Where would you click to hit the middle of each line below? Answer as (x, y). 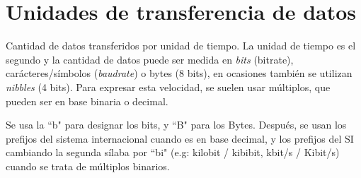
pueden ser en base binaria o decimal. (87, 101)
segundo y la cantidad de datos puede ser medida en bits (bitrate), (150, 59)
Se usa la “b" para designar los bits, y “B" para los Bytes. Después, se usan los (176, 125)
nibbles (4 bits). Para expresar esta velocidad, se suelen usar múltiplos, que (168, 87)
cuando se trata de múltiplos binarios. (88, 166)
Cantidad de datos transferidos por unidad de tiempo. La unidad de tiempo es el (181, 46)
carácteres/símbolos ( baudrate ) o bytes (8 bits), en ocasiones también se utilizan (179, 73)
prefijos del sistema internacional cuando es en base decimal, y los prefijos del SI (180, 138)
